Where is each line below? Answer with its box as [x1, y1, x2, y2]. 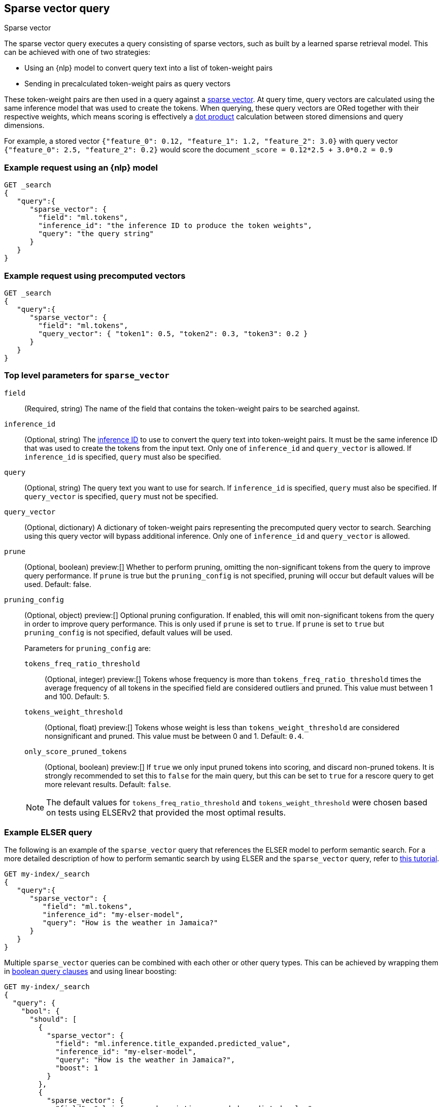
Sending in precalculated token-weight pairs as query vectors [24, 79, 231, 88]
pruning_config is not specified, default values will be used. [24, 628, 233, 637]
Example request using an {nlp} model [4, 162, 158, 173]
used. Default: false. [24, 579, 91, 589]
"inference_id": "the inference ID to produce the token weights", [38, 221, 312, 230]
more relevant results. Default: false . [45, 779, 171, 789]
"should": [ [29, 1015, 77, 1024]
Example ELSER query [4, 827, 92, 838]
